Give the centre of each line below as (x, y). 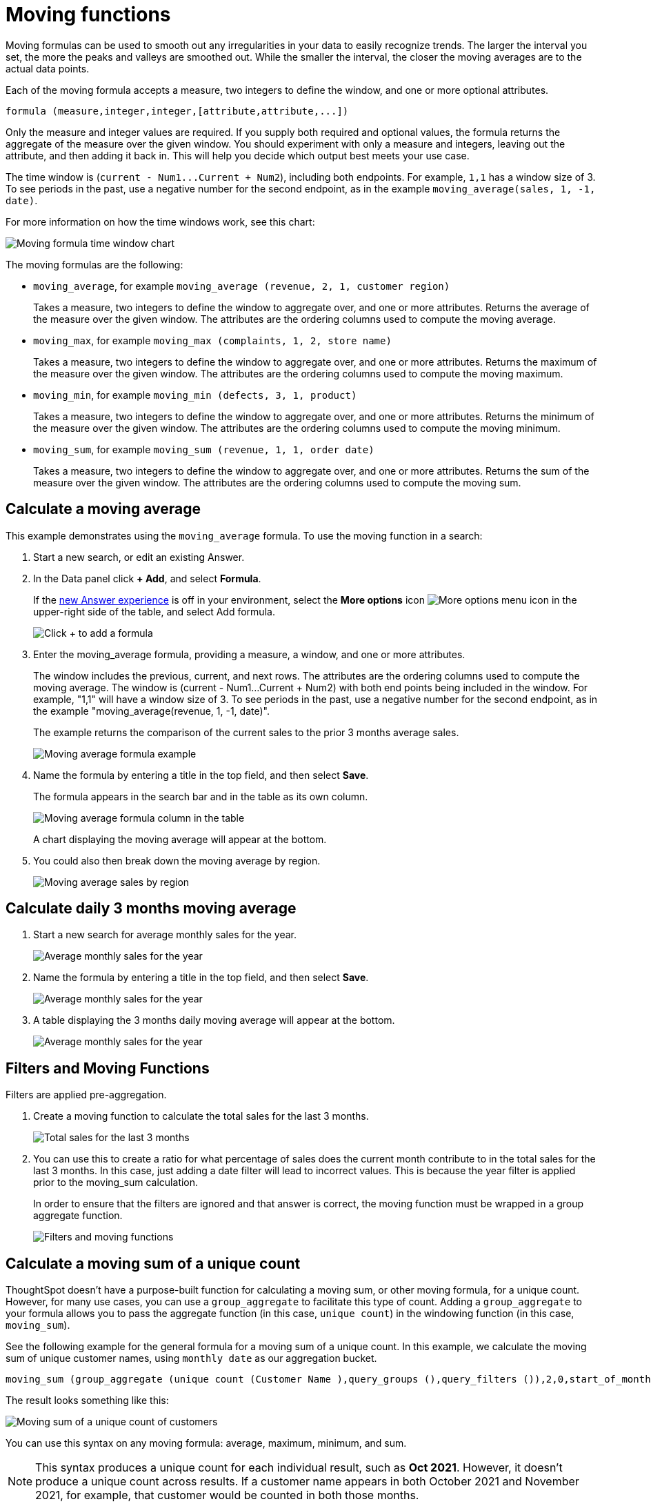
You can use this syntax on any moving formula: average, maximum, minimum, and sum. (206, 1443)
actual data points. (48, 68)
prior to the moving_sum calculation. (116, 1183)
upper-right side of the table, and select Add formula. (154, 611)
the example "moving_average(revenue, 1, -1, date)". (151, 711)
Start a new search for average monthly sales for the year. (165, 935)
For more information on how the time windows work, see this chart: (160, 221)
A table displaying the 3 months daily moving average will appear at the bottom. (214, 1020)
